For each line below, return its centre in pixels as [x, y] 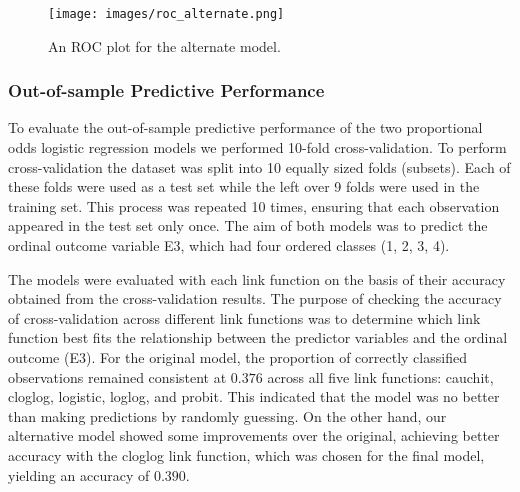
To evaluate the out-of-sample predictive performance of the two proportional [245, 127]
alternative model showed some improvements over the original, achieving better [254, 435]
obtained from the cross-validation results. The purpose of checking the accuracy [255, 298]
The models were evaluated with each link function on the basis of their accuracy [257, 278]
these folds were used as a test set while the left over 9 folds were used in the [244, 186]
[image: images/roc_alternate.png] [166, 14]
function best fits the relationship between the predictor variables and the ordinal [258, 337]
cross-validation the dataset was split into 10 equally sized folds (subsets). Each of [259, 166]
